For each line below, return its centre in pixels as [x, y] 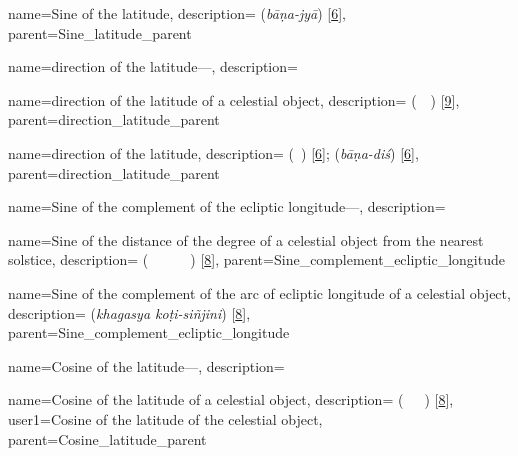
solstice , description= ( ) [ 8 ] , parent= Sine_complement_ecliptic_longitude [256, 259]
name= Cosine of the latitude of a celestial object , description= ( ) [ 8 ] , [231, 399]
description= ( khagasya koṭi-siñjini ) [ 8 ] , [129, 312]
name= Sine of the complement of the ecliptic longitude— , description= [227, 206]
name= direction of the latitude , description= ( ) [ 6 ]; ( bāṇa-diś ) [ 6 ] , [213, 152]
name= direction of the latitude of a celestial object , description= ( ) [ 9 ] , [234, 99]
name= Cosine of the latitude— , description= [146, 365]
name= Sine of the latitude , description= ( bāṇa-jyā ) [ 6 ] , [177, 13]
